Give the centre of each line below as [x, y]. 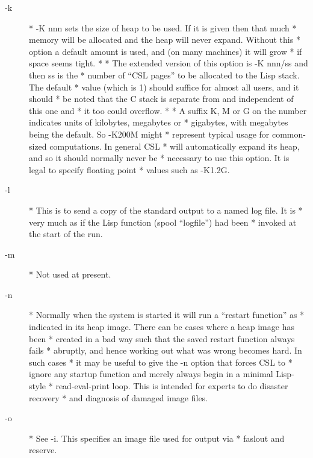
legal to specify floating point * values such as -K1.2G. [129, 169]
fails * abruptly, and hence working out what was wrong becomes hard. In [166, 350]
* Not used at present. [70, 274]
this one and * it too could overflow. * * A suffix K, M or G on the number [168, 110]
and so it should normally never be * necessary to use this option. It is [159, 158]
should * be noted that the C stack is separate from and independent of [161, 99]
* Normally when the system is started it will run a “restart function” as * [167, 315]
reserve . [43, 450]
